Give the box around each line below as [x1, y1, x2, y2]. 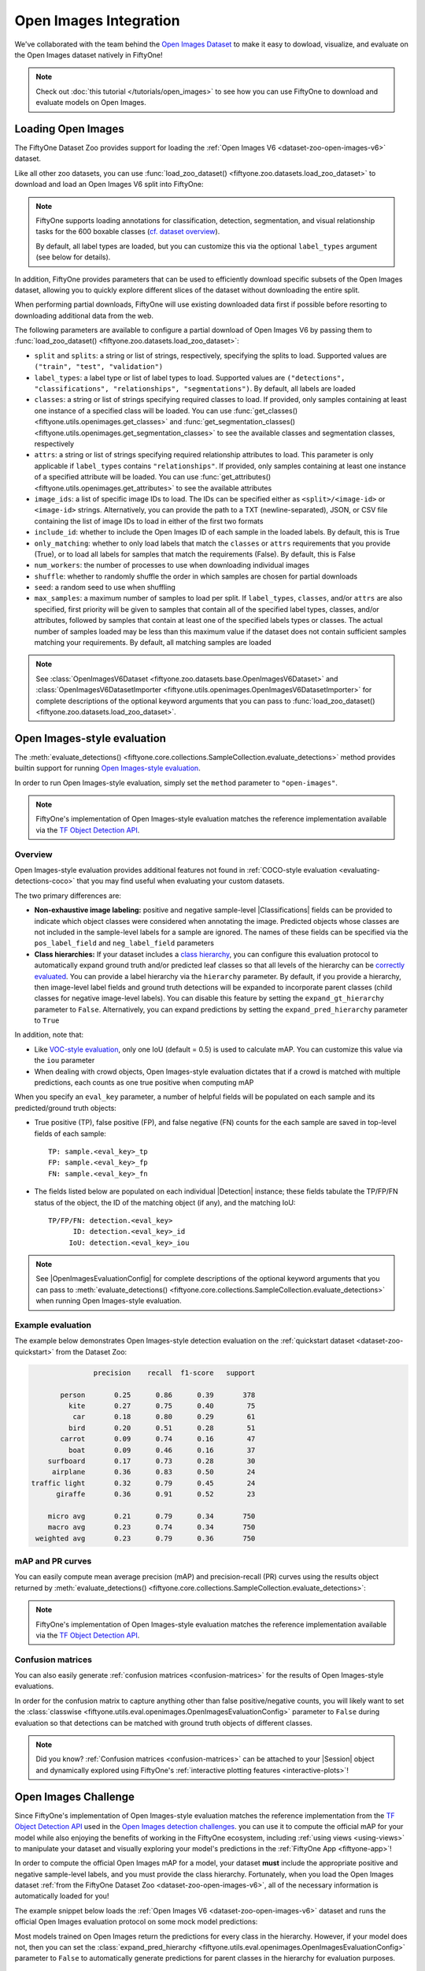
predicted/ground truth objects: [14, 1103, 117, 1112]
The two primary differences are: [14, 891, 122, 900]
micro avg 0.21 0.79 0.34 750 [47, 1511, 256, 1521]
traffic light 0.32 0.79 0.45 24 [31, 1478, 256, 1488]
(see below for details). [35, 252, 111, 262]
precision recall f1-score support [93, 1368, 256, 1377]
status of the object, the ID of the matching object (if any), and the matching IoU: [34, 1198, 296, 1207]
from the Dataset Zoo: [55, 1347, 128, 1356]
